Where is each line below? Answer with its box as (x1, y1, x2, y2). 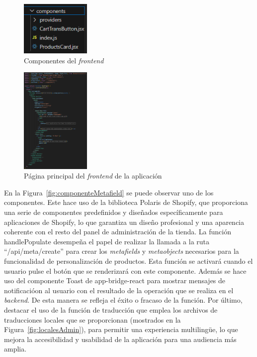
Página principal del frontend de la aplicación (24, 171, 162, 181)
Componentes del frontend (24, 55, 104, 65)
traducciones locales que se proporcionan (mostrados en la (4, 314, 181, 325)
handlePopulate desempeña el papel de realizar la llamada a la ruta (4, 236, 210, 246)
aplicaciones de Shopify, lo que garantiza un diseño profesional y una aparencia (4, 216, 245, 227)
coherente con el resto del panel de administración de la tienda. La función (4, 226, 232, 237)
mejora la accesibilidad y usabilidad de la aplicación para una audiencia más (4, 334, 237, 344)
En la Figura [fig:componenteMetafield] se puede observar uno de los (4, 187, 214, 197)
